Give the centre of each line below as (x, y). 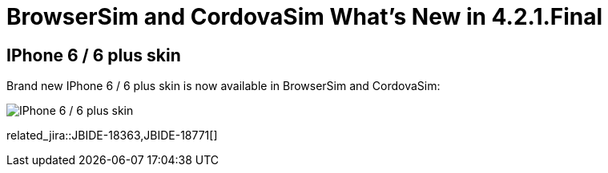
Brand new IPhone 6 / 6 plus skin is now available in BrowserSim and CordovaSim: (223, 86)
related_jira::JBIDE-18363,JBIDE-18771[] (112, 136)
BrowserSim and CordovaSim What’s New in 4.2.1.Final (305, 17)
